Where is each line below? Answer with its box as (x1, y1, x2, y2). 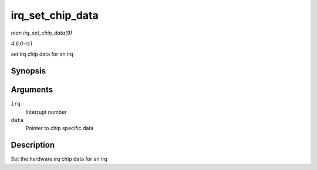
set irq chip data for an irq (11, 50, 73, 58)
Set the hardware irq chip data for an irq (11, 155, 108, 162)
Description (11, 140, 55, 150)
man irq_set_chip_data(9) (11, 29, 73, 36)
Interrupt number (25, 108, 67, 115)
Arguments (11, 85, 53, 95)
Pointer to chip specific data (25, 125, 94, 132)
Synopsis (11, 66, 46, 76)
